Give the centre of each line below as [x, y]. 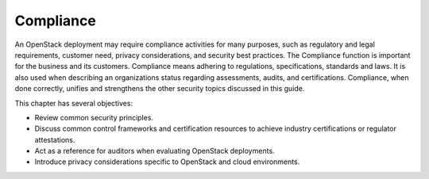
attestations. [55, 139]
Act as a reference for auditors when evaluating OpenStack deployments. [155, 151]
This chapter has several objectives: [74, 103]
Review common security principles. [94, 117]
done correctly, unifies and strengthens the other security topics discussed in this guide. [160, 89]
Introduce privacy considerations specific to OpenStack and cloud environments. [167, 162]
